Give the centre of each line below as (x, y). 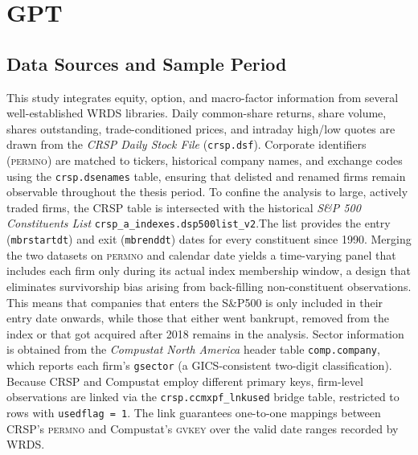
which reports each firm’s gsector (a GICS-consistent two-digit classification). (199, 365)
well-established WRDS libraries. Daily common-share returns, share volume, (197, 113)
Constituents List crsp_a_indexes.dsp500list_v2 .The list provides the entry (199, 223)
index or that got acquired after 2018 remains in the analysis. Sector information (205, 333)
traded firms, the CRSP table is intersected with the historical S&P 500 (184, 207)
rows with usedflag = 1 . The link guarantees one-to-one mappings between (194, 412)
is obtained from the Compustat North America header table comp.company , (193, 349)
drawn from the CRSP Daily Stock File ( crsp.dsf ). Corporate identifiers (186, 144)
